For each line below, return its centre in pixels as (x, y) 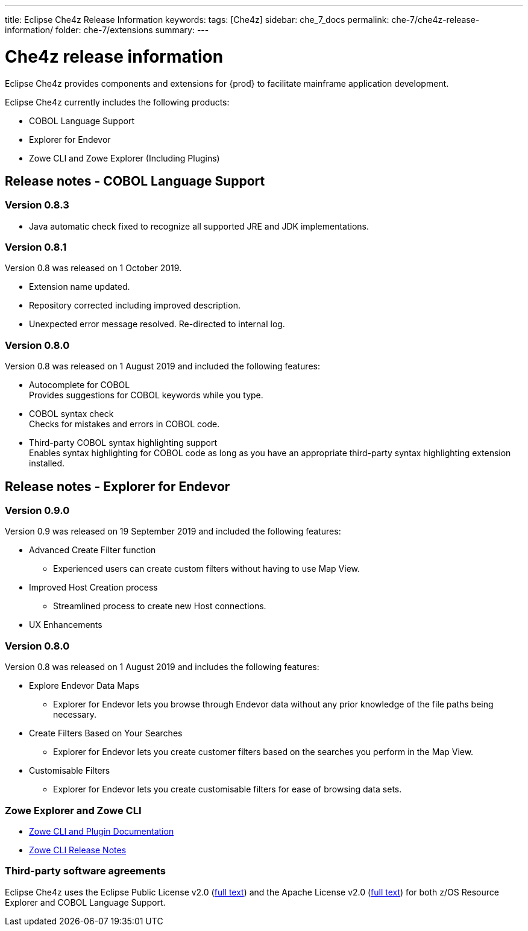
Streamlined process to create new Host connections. (160, 606)
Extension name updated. (80, 287)
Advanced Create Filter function (93, 550)
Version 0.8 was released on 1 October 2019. (93, 268)
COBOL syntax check (71, 414)
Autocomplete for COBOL (80, 385)
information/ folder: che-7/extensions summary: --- (107, 30)
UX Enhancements (66, 625)
